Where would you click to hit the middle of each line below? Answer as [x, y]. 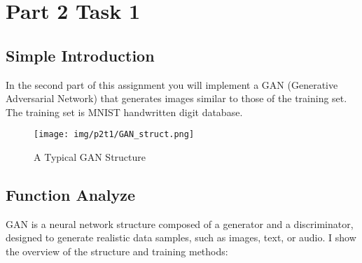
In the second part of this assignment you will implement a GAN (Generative [172, 84]
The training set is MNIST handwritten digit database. [124, 112]
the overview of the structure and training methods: [117, 251]
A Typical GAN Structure [90, 157]
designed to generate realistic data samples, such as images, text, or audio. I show [181, 237]
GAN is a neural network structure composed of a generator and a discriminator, [180, 223]
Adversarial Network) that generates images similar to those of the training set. [176, 98]
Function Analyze [71, 194]
